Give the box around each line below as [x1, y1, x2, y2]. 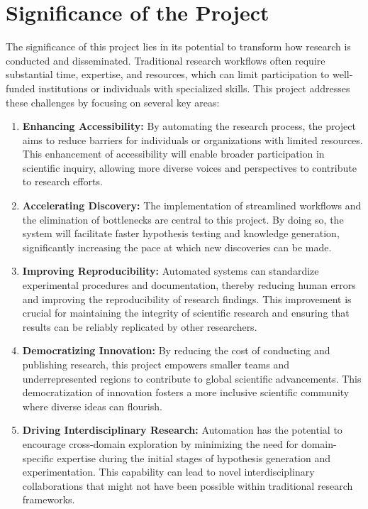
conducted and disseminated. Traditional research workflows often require [6, 53, 325, 67]
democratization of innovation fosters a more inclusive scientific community [22, 385, 350, 400]
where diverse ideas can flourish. [22, 398, 162, 413]
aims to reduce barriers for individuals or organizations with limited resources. [22, 132, 363, 147]
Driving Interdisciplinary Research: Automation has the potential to [22, 422, 342, 437]
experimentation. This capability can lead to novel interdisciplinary [22, 464, 315, 479]
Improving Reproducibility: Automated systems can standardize [22, 263, 319, 278]
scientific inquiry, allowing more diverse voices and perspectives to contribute [22, 160, 357, 175]
